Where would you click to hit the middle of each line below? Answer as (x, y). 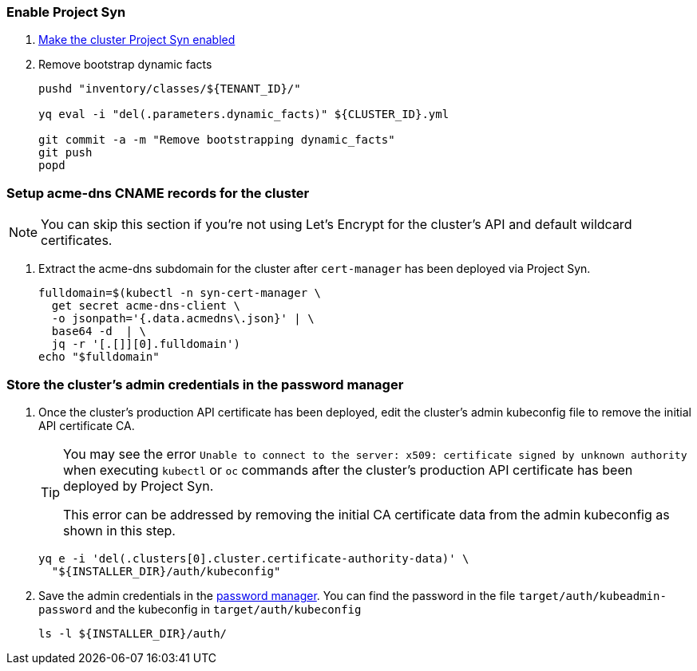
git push (65, 153)
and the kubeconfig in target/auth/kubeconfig (228, 609)
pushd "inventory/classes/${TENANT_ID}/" (170, 89)
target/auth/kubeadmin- (592, 596)
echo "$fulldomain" (99, 357)
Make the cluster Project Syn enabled (137, 40)
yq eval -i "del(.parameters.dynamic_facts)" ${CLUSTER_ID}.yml (244, 114)
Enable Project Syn (66, 12)
